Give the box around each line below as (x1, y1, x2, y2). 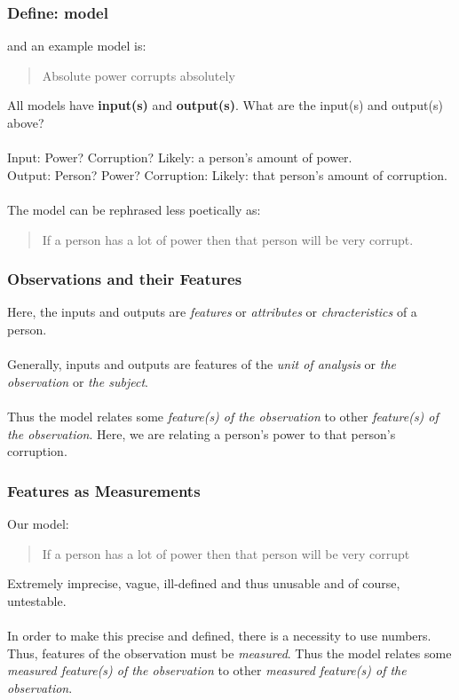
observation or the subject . (7, 372, 149, 390)
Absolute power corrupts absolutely (42, 66, 235, 84)
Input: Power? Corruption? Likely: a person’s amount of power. (7, 148, 352, 167)
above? (7, 114, 44, 131)
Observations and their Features (7, 268, 242, 290)
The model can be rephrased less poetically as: (7, 200, 261, 218)
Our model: (7, 514, 69, 532)
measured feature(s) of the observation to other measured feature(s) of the (7, 661, 407, 680)
